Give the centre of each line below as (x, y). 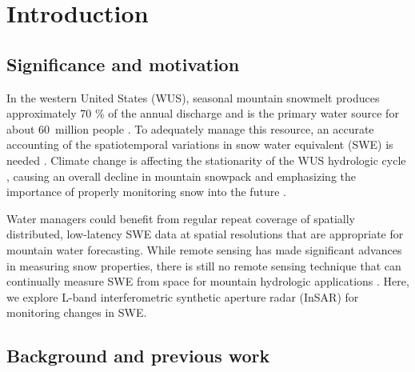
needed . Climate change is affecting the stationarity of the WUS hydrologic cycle (206, 160)
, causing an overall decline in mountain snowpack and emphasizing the (182, 176)
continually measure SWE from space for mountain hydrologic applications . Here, (208, 281)
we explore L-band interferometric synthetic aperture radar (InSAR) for (183, 296)
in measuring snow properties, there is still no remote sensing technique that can (204, 265)
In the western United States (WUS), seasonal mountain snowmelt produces (193, 97)
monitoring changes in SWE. (77, 312)
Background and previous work (138, 356)
